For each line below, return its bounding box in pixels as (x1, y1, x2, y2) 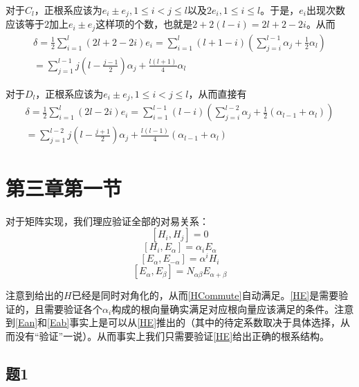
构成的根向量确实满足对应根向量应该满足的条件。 (111, 301, 335, 316)
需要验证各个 (44, 301, 102, 316)
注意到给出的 (6, 288, 64, 303)
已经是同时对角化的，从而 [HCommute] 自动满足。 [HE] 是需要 (71, 288, 339, 303)
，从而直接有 (188, 86, 247, 100)
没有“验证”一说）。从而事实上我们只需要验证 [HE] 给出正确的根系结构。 (15, 329, 330, 343)
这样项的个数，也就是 (95, 17, 193, 31)
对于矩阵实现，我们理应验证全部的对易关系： (6, 213, 209, 228)
